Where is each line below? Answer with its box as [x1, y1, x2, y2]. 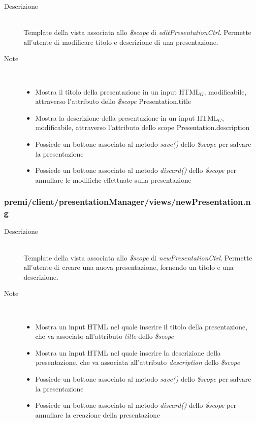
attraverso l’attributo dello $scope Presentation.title [35, 96, 191, 106]
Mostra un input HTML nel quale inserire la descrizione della [35, 347, 221, 358]
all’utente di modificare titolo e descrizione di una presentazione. [24, 36, 218, 47]
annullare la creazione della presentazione [35, 409, 160, 420]
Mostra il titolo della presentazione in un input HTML [35, 86, 200, 97]
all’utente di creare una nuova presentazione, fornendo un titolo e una [24, 262, 234, 272]
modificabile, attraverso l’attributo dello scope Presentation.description [35, 122, 250, 132]
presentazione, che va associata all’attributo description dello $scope [35, 357, 240, 367]
